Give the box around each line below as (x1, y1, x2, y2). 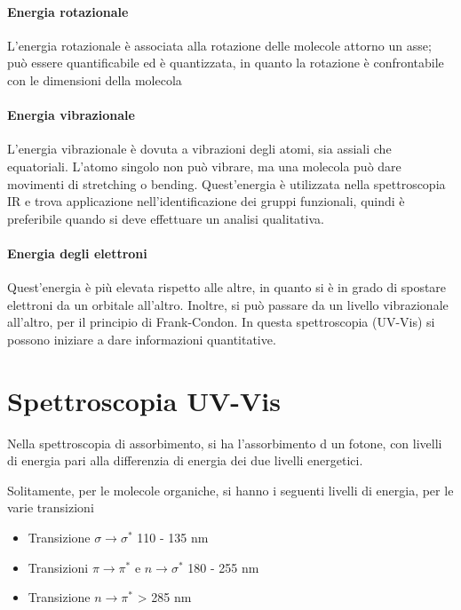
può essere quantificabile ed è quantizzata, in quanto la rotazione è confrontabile (7, 53, 444, 72)
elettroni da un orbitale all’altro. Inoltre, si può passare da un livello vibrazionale (7, 295, 449, 313)
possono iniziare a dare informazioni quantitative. (7, 329, 276, 348)
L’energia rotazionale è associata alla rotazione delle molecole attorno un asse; (7, 36, 432, 54)
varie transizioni (7, 498, 94, 517)
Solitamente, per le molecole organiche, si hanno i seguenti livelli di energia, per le (7, 480, 454, 499)
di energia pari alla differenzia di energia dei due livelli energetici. (7, 451, 363, 470)
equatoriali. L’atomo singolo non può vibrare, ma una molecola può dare (7, 156, 401, 175)
